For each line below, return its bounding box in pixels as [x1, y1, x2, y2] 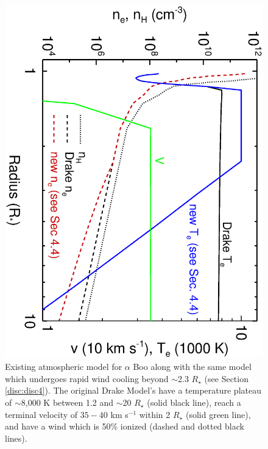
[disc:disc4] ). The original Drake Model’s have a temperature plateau [5, 384, 261, 397]
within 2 [139, 408, 171, 420]
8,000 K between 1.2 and [21, 396, 114, 409]
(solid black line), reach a [147, 396, 241, 409]
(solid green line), [185, 408, 251, 420]
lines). [5, 431, 27, 444]
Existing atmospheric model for [5, 360, 122, 373]
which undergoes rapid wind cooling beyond [5, 372, 169, 385]
